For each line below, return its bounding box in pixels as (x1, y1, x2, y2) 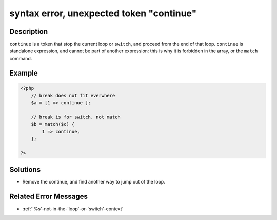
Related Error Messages (9, 192, 88, 200)
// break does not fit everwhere (31, 93, 115, 99)
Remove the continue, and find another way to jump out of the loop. (22, 178, 165, 185)
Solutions (9, 165, 41, 174)
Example (9, 68, 38, 77)
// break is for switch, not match (31, 114, 121, 120)
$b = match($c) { (31, 121, 75, 127)
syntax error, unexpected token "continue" (9, 8, 197, 19)
